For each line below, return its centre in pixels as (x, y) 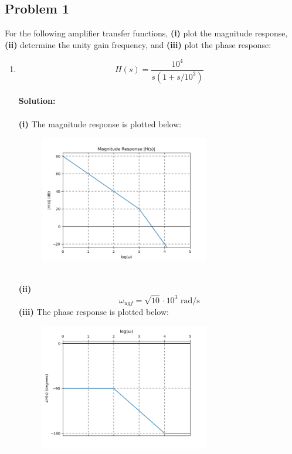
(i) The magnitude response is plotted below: (100, 123)
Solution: (37, 101)
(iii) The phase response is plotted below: (94, 311)
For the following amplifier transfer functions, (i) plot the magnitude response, (146, 33)
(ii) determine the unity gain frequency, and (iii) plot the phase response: (138, 44)
